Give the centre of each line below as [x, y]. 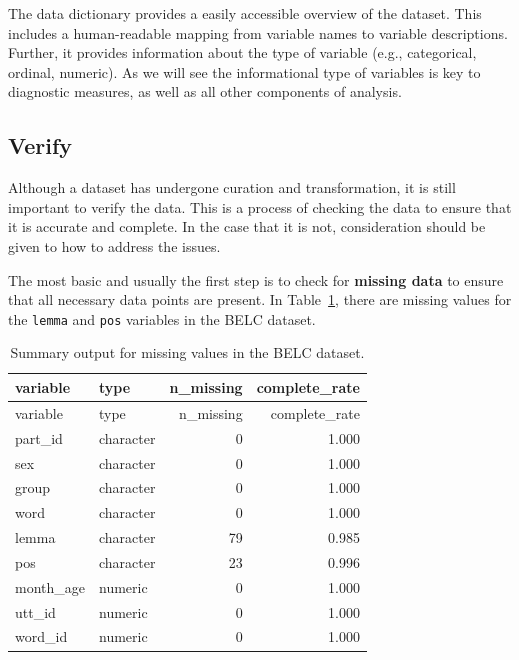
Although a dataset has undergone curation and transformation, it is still [232, 187]
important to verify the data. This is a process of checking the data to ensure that [260, 206]
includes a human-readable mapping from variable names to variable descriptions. [258, 32]
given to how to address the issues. [114, 245]
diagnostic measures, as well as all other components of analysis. [205, 91]
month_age [50, 586]
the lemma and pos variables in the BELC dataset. [162, 318]
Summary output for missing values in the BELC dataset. [187, 352]
